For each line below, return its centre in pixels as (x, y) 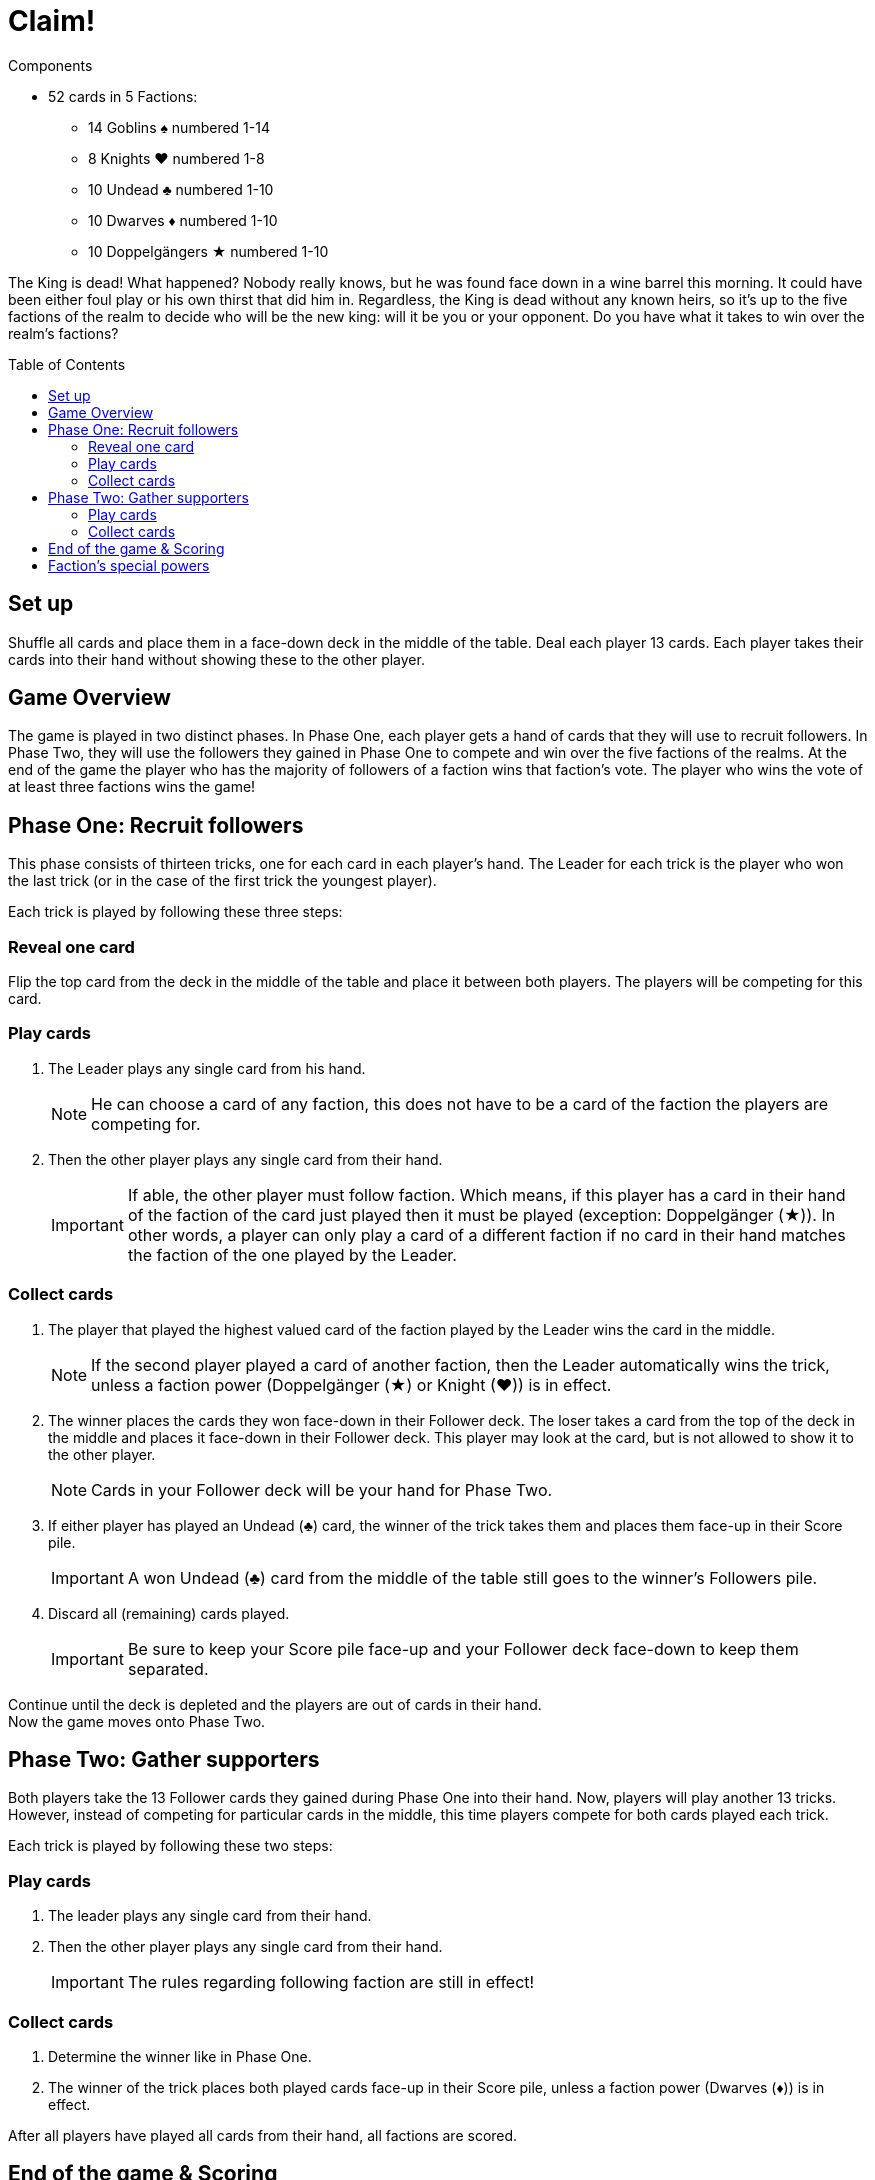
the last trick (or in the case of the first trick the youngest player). (222, 881)
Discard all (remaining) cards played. (169, 1613)
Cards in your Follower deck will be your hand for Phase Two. (322, 1489)
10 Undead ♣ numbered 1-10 (181, 189)
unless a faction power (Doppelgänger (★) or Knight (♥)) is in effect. (351, 1384)
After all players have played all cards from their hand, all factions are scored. (263, 2135)
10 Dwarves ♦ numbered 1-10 (183, 220)
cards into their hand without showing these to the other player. (216, 659)
